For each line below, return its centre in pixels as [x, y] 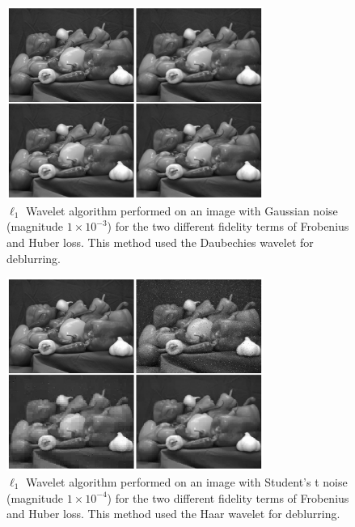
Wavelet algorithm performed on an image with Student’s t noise [186, 481]
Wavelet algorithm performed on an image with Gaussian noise [182, 210]
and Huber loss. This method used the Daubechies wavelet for [160, 242]
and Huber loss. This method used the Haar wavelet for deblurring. [173, 514]
